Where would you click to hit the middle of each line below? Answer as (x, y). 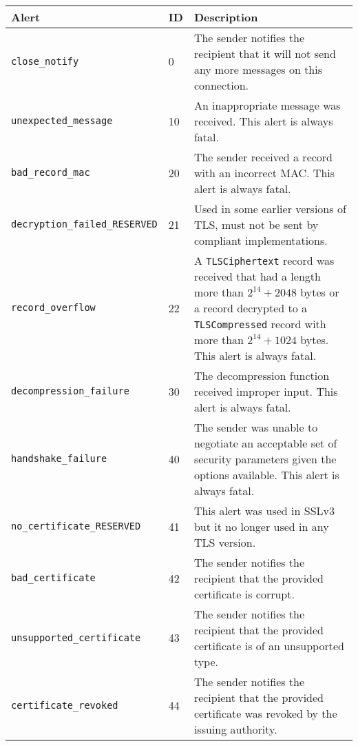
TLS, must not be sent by (256, 224)
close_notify (45, 61)
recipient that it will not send (265, 53)
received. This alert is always (263, 121)
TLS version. (225, 542)
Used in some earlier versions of (270, 208)
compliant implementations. (261, 240)
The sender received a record (263, 157)
